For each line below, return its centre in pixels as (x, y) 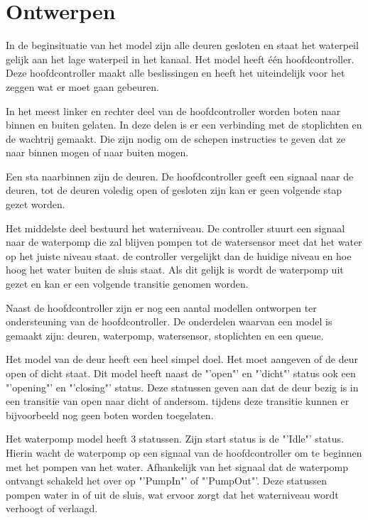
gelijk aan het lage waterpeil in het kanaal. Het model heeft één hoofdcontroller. (180, 59)
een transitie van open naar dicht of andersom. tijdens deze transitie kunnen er (178, 401)
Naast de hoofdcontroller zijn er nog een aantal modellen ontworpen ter (161, 307)
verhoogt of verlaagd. (52, 508)
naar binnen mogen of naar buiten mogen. (97, 152)
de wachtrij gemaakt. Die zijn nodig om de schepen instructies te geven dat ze (176, 138)
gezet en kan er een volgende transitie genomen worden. (127, 284)
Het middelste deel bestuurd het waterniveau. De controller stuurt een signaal (175, 228)
